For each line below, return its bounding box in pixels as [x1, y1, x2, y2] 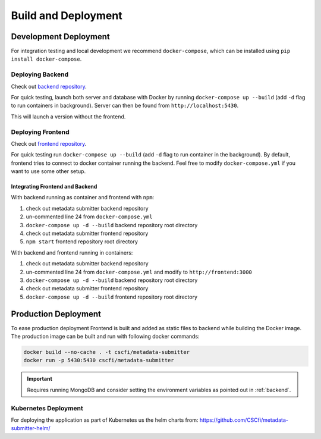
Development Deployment [11, 32, 110, 42]
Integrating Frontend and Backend [11, 183, 97, 190]
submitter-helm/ [11, 425, 51, 432]
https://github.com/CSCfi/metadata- [199, 416, 288, 424]
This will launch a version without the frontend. [11, 113, 126, 120]
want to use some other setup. [11, 168, 86, 175]
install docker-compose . [11, 55, 82, 62]
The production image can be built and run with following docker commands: [11, 333, 200, 340]
